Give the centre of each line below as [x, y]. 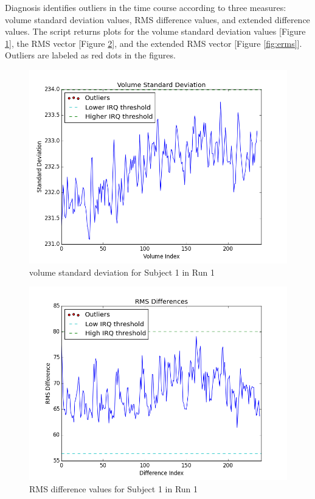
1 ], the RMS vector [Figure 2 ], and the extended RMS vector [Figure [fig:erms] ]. [154, 43]
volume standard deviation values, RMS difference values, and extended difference [157, 19]
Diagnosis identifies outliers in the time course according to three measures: [146, 7]
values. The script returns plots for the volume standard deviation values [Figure [155, 31]
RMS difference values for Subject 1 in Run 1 [114, 488]
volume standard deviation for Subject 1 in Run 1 [122, 272]
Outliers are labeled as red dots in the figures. [90, 55]
